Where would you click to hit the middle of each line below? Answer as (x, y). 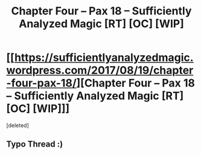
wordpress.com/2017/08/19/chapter (100, 71)
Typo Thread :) (35, 144)
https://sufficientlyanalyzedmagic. (104, 58)
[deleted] (18, 125)
